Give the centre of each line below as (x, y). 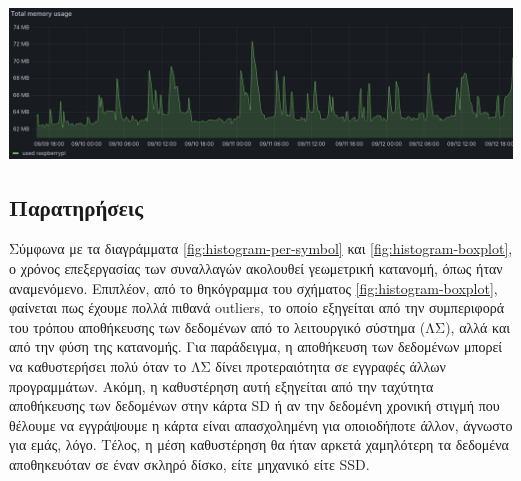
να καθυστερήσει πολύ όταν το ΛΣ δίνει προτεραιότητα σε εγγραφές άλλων (227, 365)
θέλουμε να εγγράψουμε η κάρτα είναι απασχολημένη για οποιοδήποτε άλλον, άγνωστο (261, 424)
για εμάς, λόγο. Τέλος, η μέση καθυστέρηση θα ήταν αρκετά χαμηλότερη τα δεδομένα (259, 444)
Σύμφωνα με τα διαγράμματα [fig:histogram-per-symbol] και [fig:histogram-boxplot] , (261, 248)
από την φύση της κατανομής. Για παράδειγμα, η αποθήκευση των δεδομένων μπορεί (256, 346)
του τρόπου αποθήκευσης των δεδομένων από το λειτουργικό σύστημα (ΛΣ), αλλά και (260, 326)
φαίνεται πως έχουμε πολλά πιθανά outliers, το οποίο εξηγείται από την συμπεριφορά (256, 307)
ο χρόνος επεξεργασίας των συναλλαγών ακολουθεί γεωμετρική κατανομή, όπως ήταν (256, 268)
